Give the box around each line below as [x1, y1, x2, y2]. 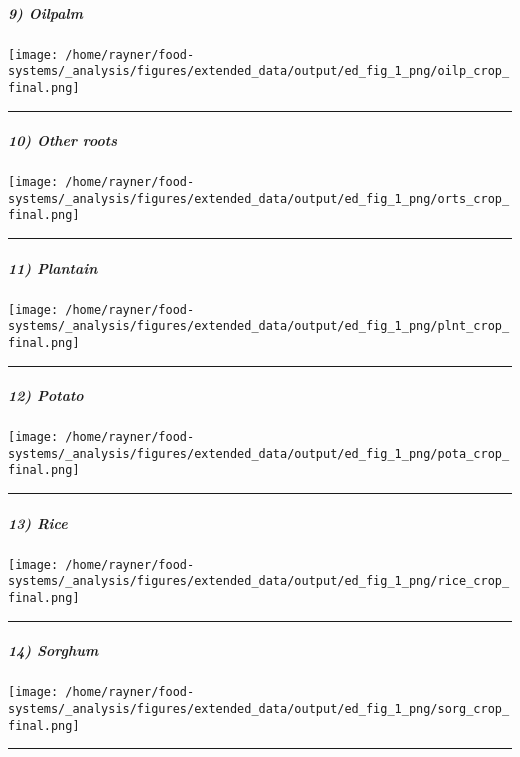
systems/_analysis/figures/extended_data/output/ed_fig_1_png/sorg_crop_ [8, 701, 510, 716]
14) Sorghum [8, 640, 99, 661]
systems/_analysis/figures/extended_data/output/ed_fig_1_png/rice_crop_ [8, 574, 510, 589]
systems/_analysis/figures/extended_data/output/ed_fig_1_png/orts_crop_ [8, 191, 510, 206]
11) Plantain [8, 257, 98, 278]
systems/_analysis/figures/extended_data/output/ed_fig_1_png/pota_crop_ [8, 446, 510, 461]
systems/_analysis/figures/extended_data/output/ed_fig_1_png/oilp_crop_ [8, 64, 510, 79]
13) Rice [8, 512, 68, 533]
